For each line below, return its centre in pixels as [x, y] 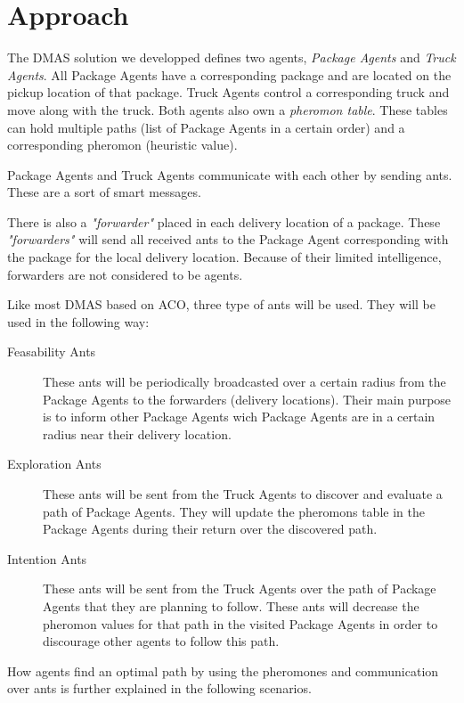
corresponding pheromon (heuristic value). [122, 145]
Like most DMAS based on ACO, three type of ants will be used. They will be [221, 304]
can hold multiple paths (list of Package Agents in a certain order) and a [206, 127]
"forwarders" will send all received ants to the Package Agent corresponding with [228, 239]
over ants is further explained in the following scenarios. [159, 688]
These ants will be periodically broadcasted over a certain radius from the [244, 382]
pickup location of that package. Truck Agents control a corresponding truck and [228, 92]
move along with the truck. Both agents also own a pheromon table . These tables [228, 109]
